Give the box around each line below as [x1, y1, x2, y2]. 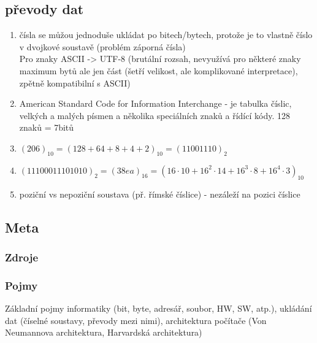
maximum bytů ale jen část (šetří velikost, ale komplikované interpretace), [19, 64, 298, 77]
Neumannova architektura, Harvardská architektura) [5, 326, 202, 339]
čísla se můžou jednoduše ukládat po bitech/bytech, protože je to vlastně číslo [19, 28, 313, 41]
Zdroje [5, 249, 39, 264]
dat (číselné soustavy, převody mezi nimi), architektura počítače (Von [5, 314, 267, 326]
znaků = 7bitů [19, 121, 74, 134]
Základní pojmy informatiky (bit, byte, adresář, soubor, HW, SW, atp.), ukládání [5, 301, 312, 314]
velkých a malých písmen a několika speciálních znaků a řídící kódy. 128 [19, 109, 290, 121]
